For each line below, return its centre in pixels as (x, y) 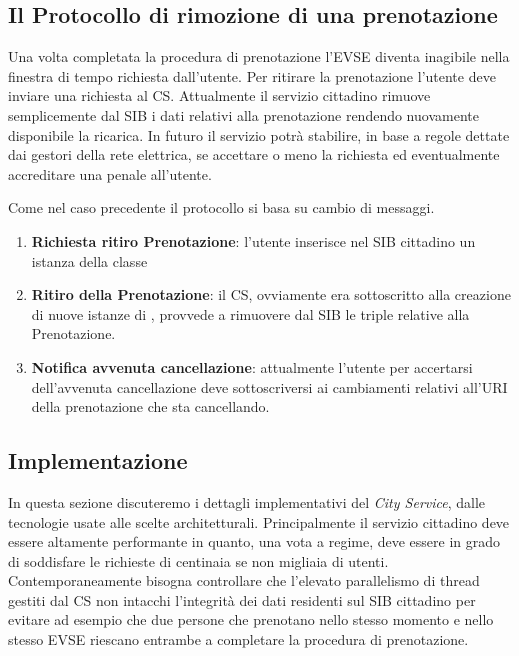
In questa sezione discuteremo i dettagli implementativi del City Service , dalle (247, 501)
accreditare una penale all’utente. (110, 173)
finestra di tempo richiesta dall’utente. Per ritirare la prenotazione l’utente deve (252, 75)
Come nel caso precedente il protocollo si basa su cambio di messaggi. (221, 207)
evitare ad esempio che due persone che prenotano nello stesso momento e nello (251, 619)
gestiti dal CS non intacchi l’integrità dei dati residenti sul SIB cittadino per (242, 599)
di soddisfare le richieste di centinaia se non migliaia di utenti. (198, 560)
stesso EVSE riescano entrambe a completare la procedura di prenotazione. (238, 639)
